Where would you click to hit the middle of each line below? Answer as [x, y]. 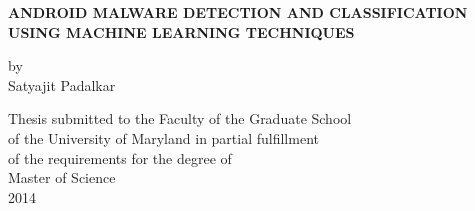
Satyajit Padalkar [62, 84]
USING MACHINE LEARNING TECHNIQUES [181, 31]
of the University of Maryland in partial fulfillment [163, 137]
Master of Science [62, 177]
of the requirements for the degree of [120, 157]
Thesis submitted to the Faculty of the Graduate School [180, 118]
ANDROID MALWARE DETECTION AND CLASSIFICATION [238, 12]
